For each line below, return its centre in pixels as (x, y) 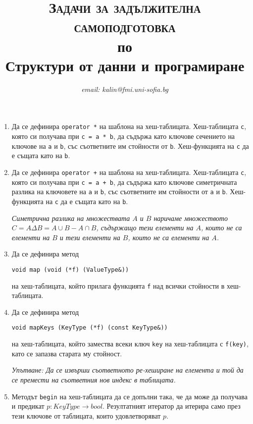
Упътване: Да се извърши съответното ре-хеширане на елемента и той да (127, 370)
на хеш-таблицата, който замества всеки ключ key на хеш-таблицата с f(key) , (130, 344)
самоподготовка (125, 26)
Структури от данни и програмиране (125, 65)
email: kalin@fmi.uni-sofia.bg (125, 89)
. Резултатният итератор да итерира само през (172, 406)
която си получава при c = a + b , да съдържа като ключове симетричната (124, 182)
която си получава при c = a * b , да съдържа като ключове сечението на (123, 136)
